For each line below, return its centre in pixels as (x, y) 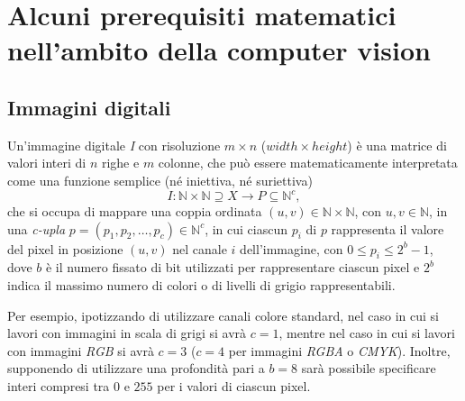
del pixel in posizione (65, 248)
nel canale (200, 248)
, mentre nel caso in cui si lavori (367, 333)
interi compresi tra (59, 386)
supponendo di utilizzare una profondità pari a (136, 368)
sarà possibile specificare (369, 368)
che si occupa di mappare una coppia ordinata (135, 211)
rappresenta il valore (387, 228)
